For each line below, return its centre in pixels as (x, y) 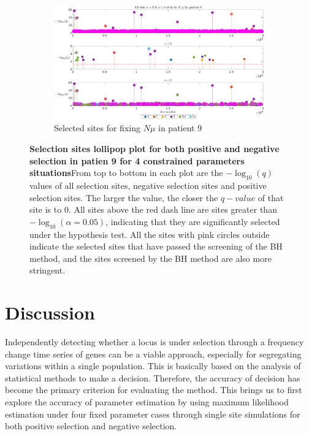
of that (271, 197)
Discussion (50, 312)
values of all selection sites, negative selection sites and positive (148, 185)
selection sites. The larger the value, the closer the (124, 197)
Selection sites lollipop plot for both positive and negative (154, 148)
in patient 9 (180, 128)
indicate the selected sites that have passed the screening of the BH (156, 246)
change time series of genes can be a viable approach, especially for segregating (153, 354)
